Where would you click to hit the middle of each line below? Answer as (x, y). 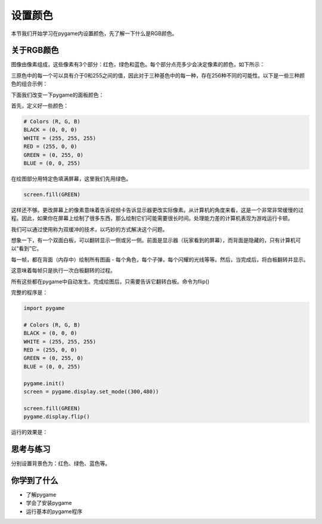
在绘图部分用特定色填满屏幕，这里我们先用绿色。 (71, 178)
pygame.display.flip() (57, 417)
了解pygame (41, 494)
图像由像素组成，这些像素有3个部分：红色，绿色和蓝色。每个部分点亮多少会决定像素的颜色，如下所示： (138, 64)
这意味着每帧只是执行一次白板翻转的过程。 (63, 271)
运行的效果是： (29, 432)
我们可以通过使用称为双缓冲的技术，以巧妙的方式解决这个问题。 (89, 229)
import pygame (44, 308)
